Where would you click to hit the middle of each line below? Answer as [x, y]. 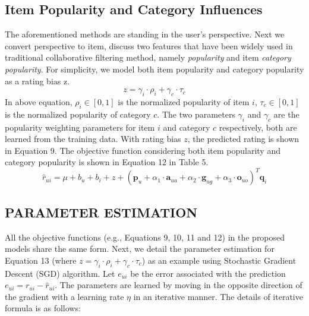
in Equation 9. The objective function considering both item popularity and [143, 150]
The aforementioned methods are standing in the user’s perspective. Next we [145, 34]
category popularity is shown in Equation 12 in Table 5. [107, 162]
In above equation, [39, 101]
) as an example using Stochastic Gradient [219, 260]
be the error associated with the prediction [208, 273]
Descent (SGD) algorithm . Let [60, 273]
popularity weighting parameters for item [80, 127]
